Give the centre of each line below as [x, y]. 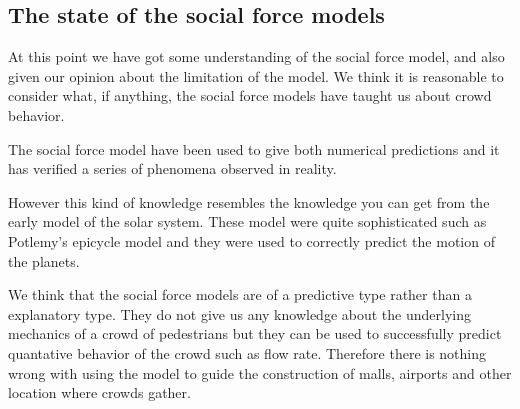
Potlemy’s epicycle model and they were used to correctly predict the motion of [251, 240]
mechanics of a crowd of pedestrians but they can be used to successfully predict [255, 333]
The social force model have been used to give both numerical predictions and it [254, 148]
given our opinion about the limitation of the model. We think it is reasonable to [256, 75]
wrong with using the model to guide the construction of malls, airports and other [260, 372]
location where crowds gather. [99, 392]
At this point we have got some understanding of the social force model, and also [256, 56]
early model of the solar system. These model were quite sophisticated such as [247, 221]
